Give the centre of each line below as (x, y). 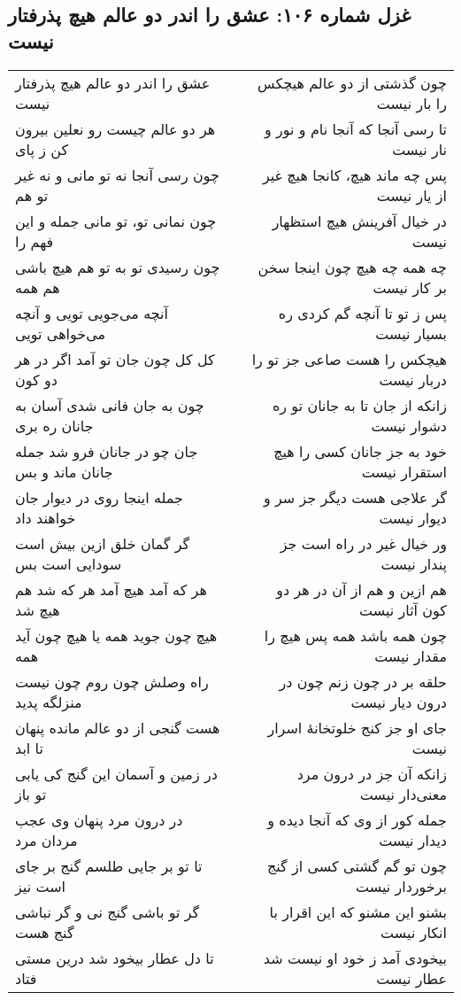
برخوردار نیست (401, 886)
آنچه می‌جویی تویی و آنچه (92, 313)
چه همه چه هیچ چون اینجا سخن (352, 267)
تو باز (31, 794)
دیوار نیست (413, 517)
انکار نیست (414, 932)
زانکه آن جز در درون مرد (372, 773)
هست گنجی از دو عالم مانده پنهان (118, 727)
